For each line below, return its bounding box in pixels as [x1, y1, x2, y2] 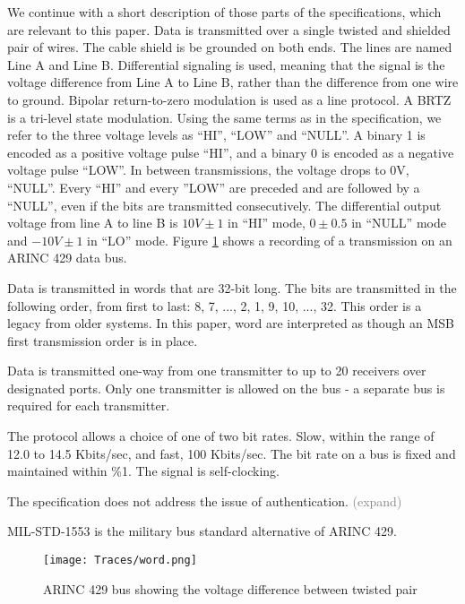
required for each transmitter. [7, 396, 170, 415]
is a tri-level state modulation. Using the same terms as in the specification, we [7, 108, 442, 126]
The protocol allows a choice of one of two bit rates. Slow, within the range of [7, 427, 435, 445]
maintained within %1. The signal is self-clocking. [7, 462, 280, 480]
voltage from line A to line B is [7, 213, 178, 232]
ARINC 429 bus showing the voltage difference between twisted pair [43, 579, 418, 598]
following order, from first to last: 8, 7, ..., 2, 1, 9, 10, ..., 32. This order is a [7, 296, 422, 315]
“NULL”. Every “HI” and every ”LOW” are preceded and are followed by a [7, 177, 420, 196]
